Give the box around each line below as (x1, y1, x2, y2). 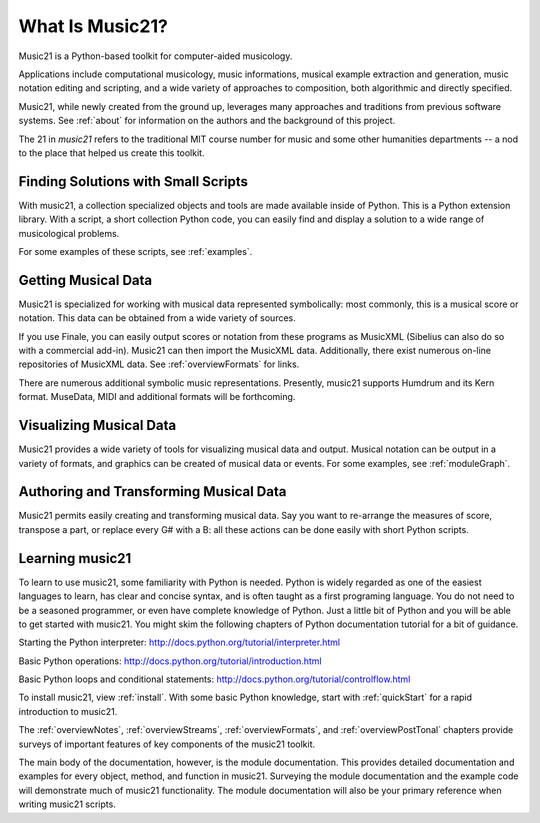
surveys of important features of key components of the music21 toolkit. (18, 738, 316, 750)
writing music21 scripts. (18, 798, 117, 810)
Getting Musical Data (18, 271, 153, 289)
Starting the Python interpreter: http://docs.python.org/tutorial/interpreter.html (18, 636, 340, 649)
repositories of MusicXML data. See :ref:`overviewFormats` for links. (18, 358, 300, 370)
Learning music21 (18, 550, 132, 567)
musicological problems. (18, 227, 120, 239)
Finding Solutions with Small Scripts (18, 173, 249, 190)
